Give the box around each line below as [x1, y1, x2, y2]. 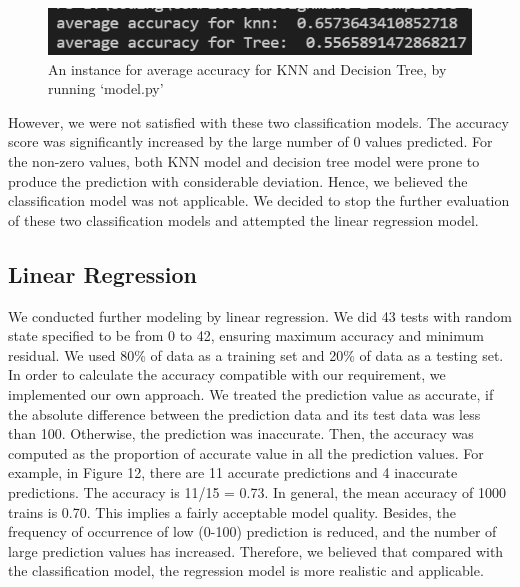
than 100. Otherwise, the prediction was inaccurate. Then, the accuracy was [8, 423, 474, 444]
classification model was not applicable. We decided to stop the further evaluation [8, 190, 510, 211]
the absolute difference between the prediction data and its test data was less [8, 403, 481, 424]
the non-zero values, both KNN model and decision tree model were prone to [8, 150, 480, 171]
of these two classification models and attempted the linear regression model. [8, 209, 479, 230]
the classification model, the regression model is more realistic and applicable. [8, 560, 484, 581]
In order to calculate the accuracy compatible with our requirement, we [8, 364, 446, 385]
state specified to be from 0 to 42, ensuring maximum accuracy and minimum [8, 325, 484, 346]
